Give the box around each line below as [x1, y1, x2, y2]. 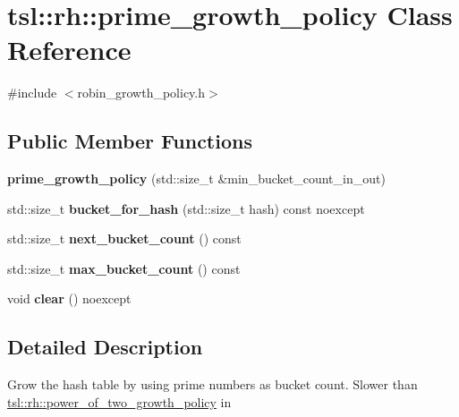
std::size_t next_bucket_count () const [7, 229, 242, 248]
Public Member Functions [7, 127, 252, 155]
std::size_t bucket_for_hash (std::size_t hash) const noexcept [7, 199, 365, 217]
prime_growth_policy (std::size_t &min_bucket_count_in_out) [7, 169, 386, 188]
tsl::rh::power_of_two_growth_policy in [7, 392, 232, 411]
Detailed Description [7, 333, 203, 361]
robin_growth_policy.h [77, 83, 206, 102]
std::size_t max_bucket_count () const [7, 259, 241, 277]
